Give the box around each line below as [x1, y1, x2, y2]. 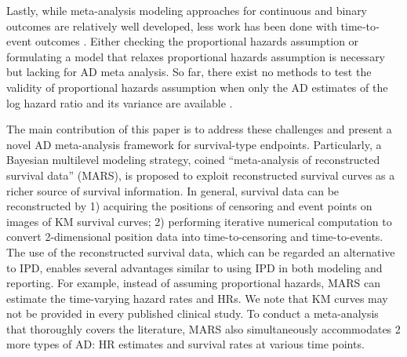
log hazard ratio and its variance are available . [6, 94, 233, 111]
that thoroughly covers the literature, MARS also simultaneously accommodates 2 [6, 320, 401, 337]
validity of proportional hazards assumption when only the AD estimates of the [6, 78, 388, 95]
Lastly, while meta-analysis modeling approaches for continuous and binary [6, 2, 368, 18]
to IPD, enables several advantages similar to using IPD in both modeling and [6, 259, 383, 275]
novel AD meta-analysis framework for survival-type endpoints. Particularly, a [6, 136, 382, 152]
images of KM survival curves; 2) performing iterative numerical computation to [6, 213, 392, 229]
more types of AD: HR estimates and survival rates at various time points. [6, 336, 365, 352]
